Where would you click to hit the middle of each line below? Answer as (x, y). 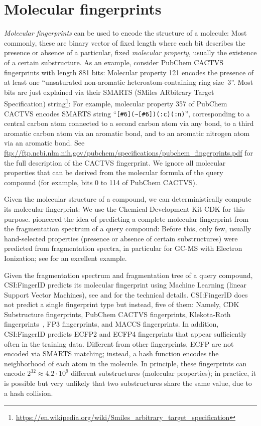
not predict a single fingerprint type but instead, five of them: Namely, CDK (122, 304)
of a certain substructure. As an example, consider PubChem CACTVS (114, 62)
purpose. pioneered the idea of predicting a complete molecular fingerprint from (126, 219)
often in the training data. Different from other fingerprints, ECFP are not (119, 343)
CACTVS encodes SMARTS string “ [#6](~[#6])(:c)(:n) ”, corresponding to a (127, 113)
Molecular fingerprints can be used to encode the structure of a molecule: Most (125, 33)
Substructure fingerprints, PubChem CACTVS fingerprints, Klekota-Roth (117, 314)
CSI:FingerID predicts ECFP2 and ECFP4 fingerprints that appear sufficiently (125, 334)
